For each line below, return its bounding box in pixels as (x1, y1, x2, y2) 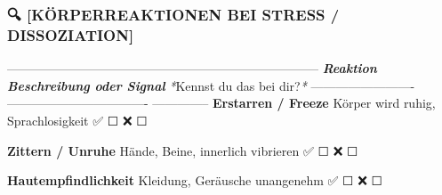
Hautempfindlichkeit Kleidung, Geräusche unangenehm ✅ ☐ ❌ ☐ (7, 171, 383, 190)
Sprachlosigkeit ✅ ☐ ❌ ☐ (7, 110, 148, 129)
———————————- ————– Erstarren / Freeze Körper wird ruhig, (7, 93, 436, 112)
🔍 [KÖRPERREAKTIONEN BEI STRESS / (7, 3, 340, 25)
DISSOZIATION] (7, 23, 134, 45)
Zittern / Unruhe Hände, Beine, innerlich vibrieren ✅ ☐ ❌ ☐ (7, 141, 358, 159)
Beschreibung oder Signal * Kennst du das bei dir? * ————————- (7, 76, 415, 94)
